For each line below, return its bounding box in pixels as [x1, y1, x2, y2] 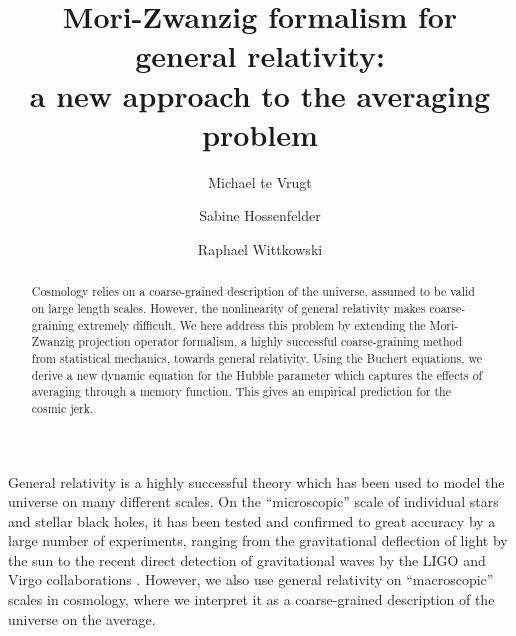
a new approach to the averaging [29, 74, 491, 115]
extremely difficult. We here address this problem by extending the [78, 316, 426, 333]
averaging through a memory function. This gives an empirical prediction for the [31, 383, 451, 400]
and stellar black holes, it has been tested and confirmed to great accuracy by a [8, 510, 496, 531]
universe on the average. [8, 608, 156, 629]
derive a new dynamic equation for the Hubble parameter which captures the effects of [31, 366, 483, 383]
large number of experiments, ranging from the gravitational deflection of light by [8, 530, 508, 551]
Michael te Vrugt [208, 171, 312, 192]
